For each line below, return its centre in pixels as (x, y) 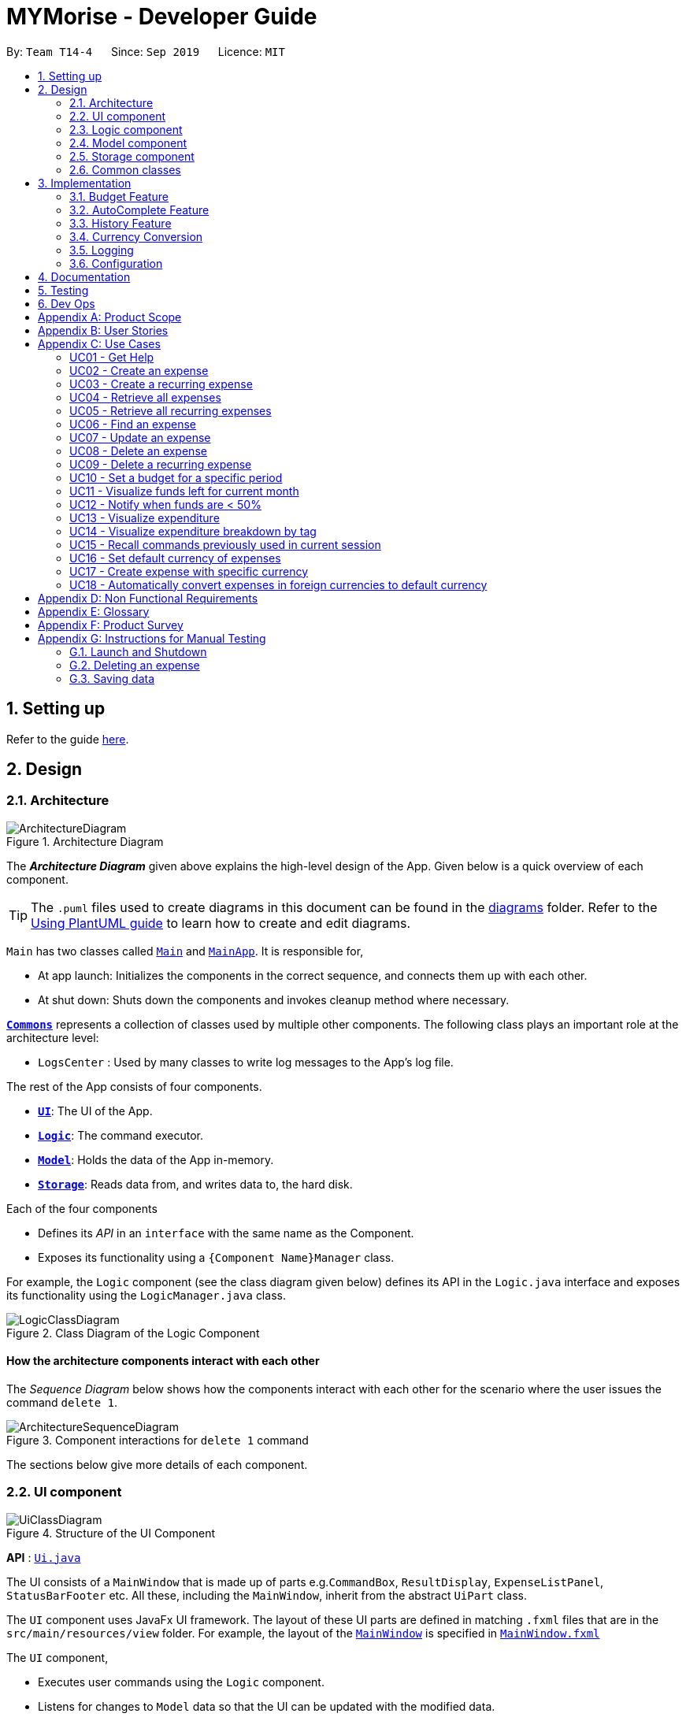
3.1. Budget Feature (119, 196)
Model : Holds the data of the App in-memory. (156, 1159)
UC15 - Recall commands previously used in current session (225, 544)
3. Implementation (85, 183)
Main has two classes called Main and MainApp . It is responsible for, (185, 951)
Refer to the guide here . (68, 739)
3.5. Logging (102, 250)
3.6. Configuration (116, 263)
